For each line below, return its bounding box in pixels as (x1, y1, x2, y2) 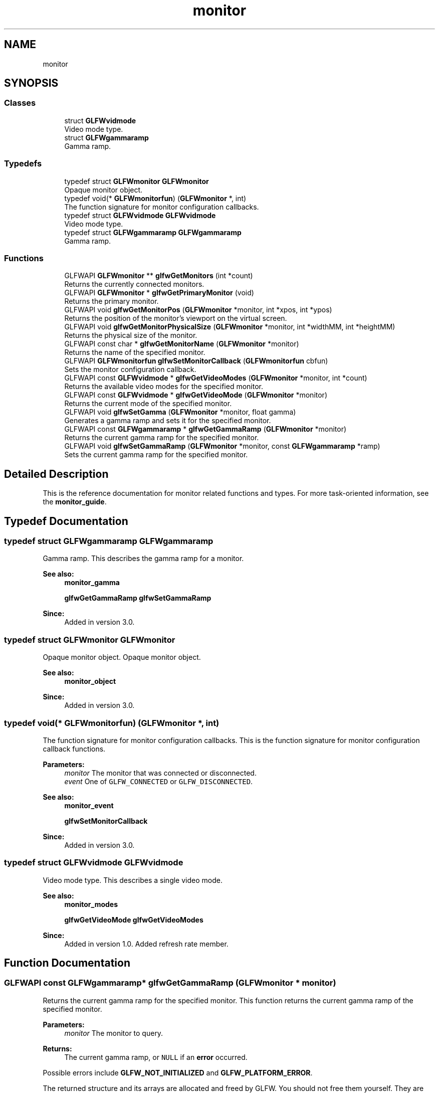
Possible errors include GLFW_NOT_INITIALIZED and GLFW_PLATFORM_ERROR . (43, 1068, 313, 1077)
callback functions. (43, 744, 106, 753)
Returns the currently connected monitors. (64, 280, 204, 289)
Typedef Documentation (4, 514, 128, 527)
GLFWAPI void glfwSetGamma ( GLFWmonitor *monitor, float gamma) (64, 408, 296, 417)
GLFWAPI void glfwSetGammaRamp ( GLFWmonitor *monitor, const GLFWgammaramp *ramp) (64, 442, 380, 451)
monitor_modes (64, 899, 118, 908)
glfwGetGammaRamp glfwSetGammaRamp (64, 594, 211, 603)
